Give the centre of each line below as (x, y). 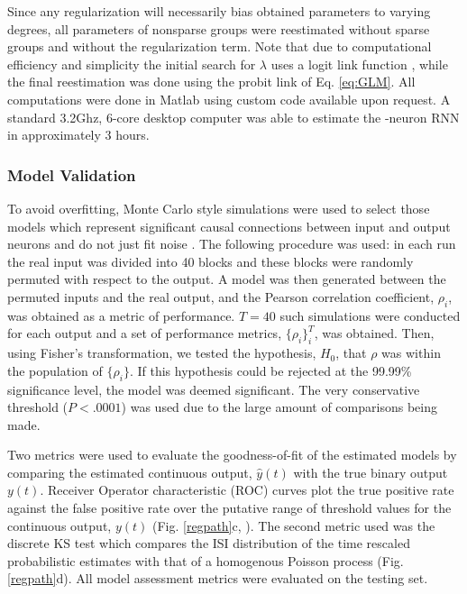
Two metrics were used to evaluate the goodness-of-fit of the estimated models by (232, 455)
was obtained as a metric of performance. (121, 315)
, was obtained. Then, (374, 333)
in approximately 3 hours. (78, 135)
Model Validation (72, 174)
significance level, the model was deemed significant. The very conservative (214, 389)
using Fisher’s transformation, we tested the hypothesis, (162, 353)
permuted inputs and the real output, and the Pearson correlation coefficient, (221, 296)
